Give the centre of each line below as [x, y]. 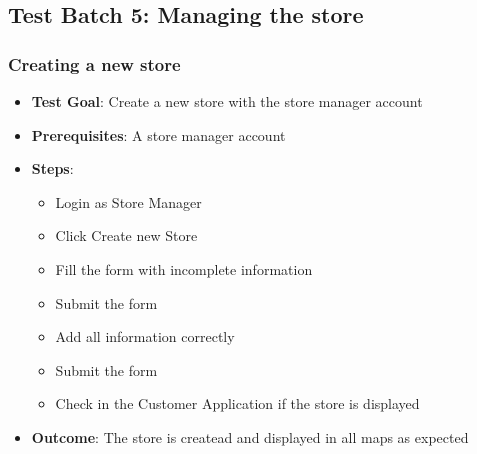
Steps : [52, 168]
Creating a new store [94, 63]
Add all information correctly [145, 336]
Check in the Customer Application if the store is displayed [237, 403]
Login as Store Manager [128, 201]
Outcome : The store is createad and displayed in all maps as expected [250, 436]
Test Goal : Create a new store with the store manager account [227, 101]
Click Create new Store [126, 235]
